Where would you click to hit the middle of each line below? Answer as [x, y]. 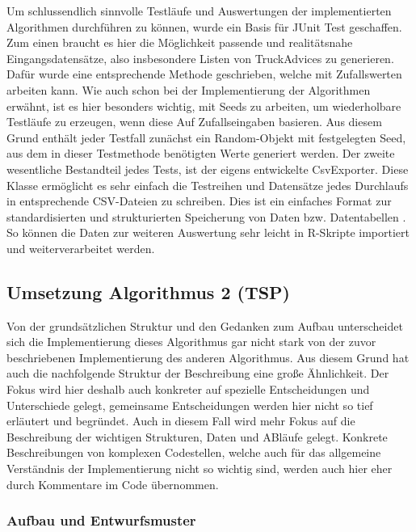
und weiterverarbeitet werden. [81, 248]
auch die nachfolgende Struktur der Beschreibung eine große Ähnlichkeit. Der [198, 373]
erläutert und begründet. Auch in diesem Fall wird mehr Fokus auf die [181, 421]
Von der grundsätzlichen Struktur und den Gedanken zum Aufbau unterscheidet [205, 325]
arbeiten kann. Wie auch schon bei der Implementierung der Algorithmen [189, 89]
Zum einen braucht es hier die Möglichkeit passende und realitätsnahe [180, 42]
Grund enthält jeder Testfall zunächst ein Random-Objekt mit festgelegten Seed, [206, 137]
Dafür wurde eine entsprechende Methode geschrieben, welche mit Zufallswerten [204, 74]
